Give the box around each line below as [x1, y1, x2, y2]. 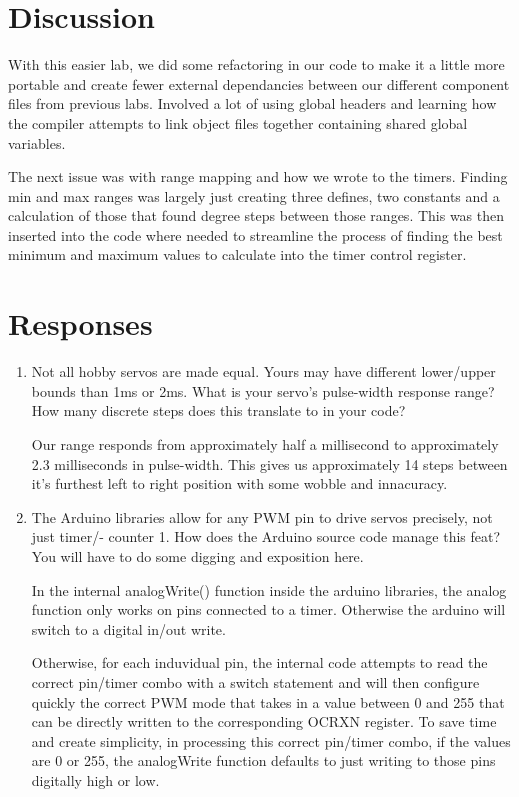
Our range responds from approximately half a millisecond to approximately [31, 433, 499, 454]
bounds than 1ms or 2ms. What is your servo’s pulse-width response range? [31, 380, 495, 401]
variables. [8, 132, 66, 153]
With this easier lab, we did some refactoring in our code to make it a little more [8, 54, 505, 75]
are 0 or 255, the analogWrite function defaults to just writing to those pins [31, 750, 496, 771]
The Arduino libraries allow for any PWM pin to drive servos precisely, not [31, 506, 493, 527]
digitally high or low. [31, 769, 160, 790]
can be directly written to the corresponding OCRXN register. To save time [31, 711, 497, 732]
